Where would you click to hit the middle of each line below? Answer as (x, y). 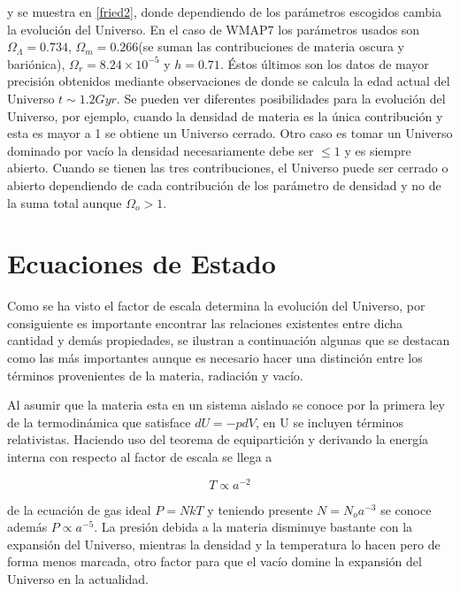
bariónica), (36, 63)
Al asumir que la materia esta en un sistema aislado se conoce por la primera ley (226, 405)
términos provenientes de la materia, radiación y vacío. (155, 375)
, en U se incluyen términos (330, 422)
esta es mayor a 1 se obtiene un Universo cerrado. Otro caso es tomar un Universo (230, 133)
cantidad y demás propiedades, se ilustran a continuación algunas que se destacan (229, 340)
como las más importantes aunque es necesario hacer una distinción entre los (215, 358)
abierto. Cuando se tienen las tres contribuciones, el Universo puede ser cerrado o (228, 168)
